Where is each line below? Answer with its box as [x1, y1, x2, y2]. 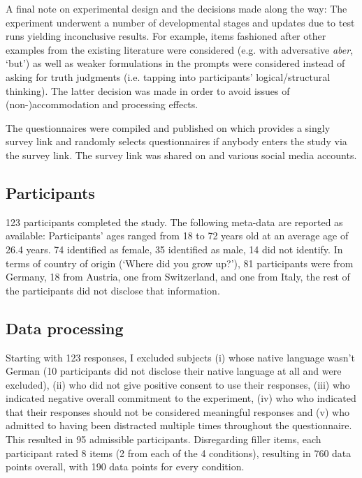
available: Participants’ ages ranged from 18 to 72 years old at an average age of [6, 228, 349, 243]
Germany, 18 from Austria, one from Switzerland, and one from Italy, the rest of [6, 269, 350, 284]
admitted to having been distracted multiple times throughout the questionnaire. [6, 418, 352, 433]
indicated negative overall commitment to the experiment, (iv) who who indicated [6, 391, 356, 405]
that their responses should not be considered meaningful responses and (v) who [6, 404, 349, 419]
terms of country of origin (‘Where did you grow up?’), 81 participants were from [6, 255, 354, 270]
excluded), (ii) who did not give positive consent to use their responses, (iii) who [6, 377, 350, 391]
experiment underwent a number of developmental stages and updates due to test [6, 15, 355, 29]
